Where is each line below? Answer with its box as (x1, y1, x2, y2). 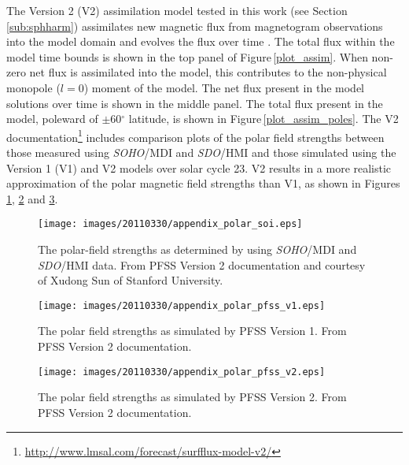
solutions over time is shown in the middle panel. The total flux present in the (6, 95, 383, 111)
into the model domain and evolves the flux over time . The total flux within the (6, 33, 395, 50)
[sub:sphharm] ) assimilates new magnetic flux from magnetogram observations (6, 17, 383, 34)
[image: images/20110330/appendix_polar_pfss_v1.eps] (38, 299, 326, 311)
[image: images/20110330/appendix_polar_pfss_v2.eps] (38, 366, 326, 378)
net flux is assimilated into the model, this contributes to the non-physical (29, 64, 387, 80)
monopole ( (6, 79, 61, 95)
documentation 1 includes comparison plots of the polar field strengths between (6, 126, 385, 145)
